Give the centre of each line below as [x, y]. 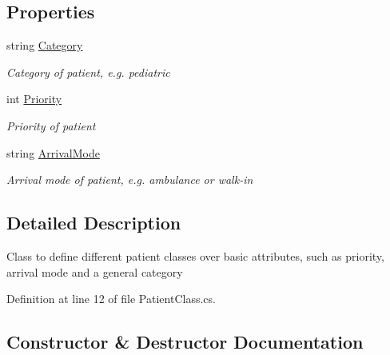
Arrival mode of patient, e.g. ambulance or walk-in [130, 179]
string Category [45, 45]
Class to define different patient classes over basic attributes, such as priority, [195, 255]
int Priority [34, 99]
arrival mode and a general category [95, 271]
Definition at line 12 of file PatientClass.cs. [111, 299]
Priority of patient [51, 125]
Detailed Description [94, 223]
